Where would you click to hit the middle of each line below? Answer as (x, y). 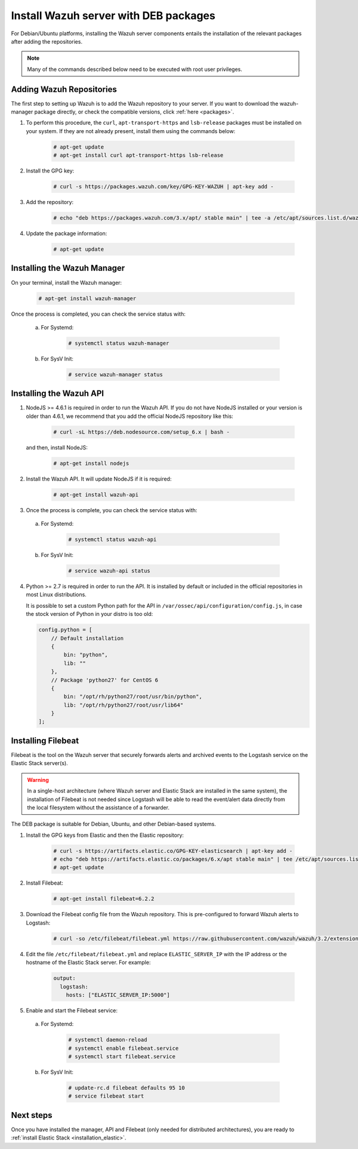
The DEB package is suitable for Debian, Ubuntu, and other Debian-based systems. (113, 824)
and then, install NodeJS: (57, 447)
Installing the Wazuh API (58, 394)
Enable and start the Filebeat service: (72, 1010)
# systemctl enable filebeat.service (124, 1048)
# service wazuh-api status (109, 571)
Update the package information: (67, 233)
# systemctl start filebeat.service (122, 1057)
